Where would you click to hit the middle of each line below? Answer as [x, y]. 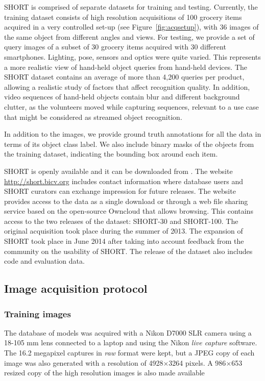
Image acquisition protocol [76, 288]
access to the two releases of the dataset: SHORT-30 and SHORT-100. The [121, 221]
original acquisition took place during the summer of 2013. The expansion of [124, 231]
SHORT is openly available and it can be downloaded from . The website [118, 171]
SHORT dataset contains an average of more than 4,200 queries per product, [124, 77]
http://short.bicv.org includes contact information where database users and [124, 181]
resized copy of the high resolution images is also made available [104, 373]
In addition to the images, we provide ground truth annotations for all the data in [133, 134]
